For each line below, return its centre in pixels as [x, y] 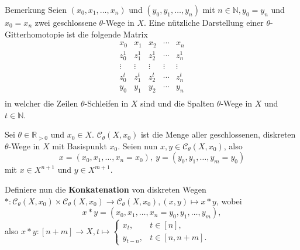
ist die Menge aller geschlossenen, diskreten [218, 134]
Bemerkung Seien [36, 9]
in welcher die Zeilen [42, 103]
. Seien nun [138, 145]
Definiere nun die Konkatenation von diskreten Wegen [106, 189]
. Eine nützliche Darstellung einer [204, 22]
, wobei [229, 201]
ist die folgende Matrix [107, 34]
